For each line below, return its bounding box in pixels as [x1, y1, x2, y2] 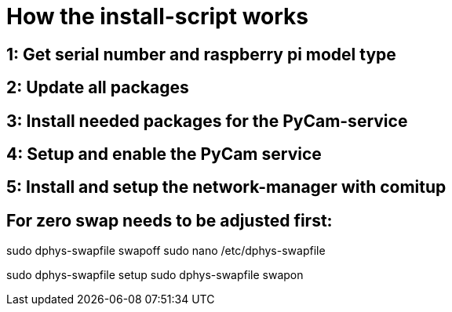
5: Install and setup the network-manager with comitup [6, 177, 447, 198]
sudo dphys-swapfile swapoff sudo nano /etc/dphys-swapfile [6, 244, 326, 258]
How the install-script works [6, 3, 308, 30]
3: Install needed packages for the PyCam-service [6, 111, 408, 131]
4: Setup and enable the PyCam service [6, 144, 322, 165]
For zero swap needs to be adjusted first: [6, 210, 333, 230]
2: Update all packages [6, 78, 189, 98]
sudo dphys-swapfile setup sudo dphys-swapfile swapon [6, 268, 304, 282]
